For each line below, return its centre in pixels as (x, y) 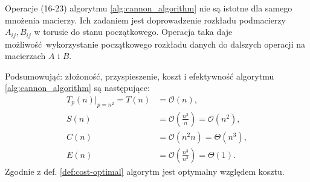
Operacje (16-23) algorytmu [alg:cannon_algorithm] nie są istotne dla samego (149, 8)
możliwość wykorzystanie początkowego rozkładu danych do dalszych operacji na (155, 44)
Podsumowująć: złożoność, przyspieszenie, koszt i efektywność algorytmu (140, 76)
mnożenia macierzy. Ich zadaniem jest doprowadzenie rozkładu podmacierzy (145, 20)
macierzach (25, 56)
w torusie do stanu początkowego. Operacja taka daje (133, 32)
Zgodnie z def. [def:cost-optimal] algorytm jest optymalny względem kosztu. (145, 171)
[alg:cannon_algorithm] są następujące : (77, 88)
